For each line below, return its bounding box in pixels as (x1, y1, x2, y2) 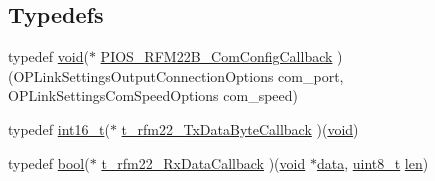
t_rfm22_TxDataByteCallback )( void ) (121, 118, 359, 139)
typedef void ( (8, 46, 89, 67)
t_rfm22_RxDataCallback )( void (101, 152, 306, 173)
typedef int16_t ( (8, 118, 110, 139)
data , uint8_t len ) (316, 152, 429, 173)
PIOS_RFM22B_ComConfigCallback (100, 46, 333, 67)
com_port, (278, 65, 344, 86)
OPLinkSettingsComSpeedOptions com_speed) (8, 85, 298, 106)
